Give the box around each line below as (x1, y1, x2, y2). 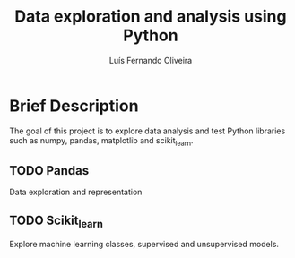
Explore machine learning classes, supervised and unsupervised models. (9, 239, 280, 250)
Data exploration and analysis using (14, 6, 287, 27)
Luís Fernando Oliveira (108, 55, 193, 65)
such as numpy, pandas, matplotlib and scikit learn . (9, 134, 194, 148)
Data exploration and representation (9, 186, 143, 198)
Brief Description (9, 96, 139, 116)
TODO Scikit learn (9, 212, 103, 230)
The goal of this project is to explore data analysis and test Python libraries (9, 125, 286, 136)
